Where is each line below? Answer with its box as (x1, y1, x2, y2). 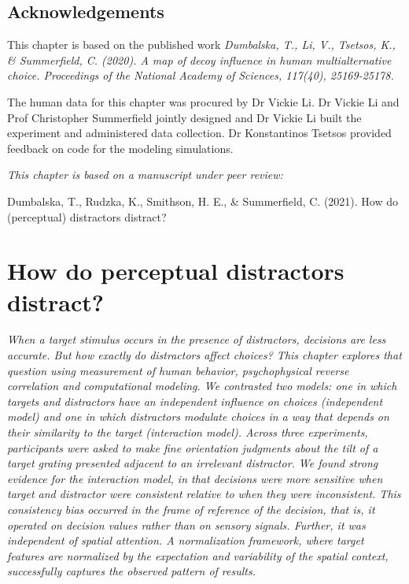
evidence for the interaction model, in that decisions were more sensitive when (7, 470, 383, 486)
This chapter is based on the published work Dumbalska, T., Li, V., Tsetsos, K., (7, 36, 396, 53)
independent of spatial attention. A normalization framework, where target (7, 532, 364, 549)
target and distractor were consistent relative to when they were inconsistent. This (7, 485, 401, 502)
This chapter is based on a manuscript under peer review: (7, 166, 283, 183)
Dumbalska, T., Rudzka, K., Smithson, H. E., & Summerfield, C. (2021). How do (7, 192, 399, 209)
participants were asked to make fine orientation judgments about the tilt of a (7, 439, 378, 456)
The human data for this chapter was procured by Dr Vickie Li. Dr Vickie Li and (7, 93, 400, 110)
